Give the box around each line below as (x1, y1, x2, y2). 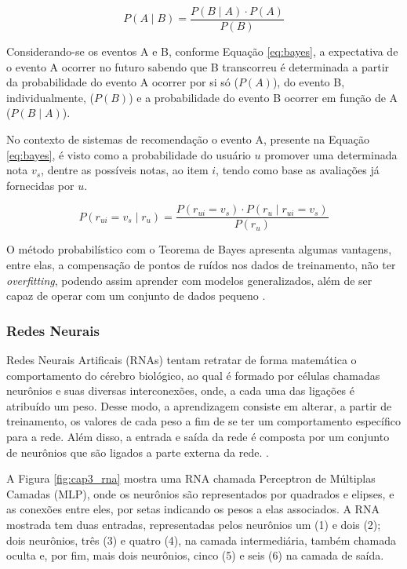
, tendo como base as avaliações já (216, 162, 380, 178)
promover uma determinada (264, 146, 398, 162)
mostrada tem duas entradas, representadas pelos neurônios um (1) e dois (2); (6, 516, 381, 532)
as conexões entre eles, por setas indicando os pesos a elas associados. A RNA (6, 501, 380, 517)
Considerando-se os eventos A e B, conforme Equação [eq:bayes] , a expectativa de (6, 43, 398, 60)
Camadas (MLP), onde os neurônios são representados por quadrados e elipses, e (6, 485, 394, 502)
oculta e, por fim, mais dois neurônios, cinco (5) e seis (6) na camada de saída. (6, 547, 384, 564)
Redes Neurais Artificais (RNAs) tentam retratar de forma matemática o (6, 352, 357, 368)
